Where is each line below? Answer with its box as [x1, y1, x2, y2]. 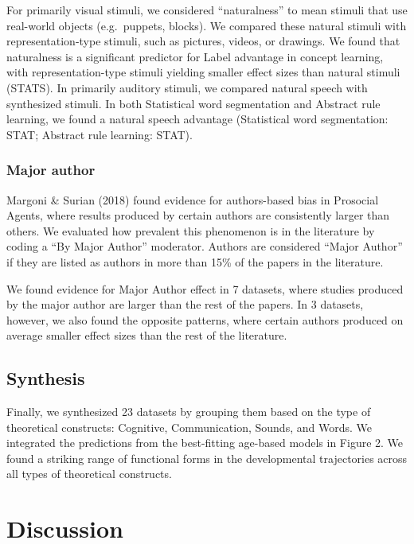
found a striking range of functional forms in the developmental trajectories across [6, 449, 408, 466]
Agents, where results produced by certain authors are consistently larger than [6, 207, 390, 223]
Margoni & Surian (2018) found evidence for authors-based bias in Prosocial [6, 191, 379, 208]
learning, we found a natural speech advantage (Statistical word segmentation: [6, 111, 389, 127]
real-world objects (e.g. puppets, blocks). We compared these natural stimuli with [6, 17, 407, 33]
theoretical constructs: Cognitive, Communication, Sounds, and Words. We [6, 418, 372, 435]
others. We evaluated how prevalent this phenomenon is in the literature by [6, 222, 375, 239]
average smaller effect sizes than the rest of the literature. [6, 327, 287, 344]
